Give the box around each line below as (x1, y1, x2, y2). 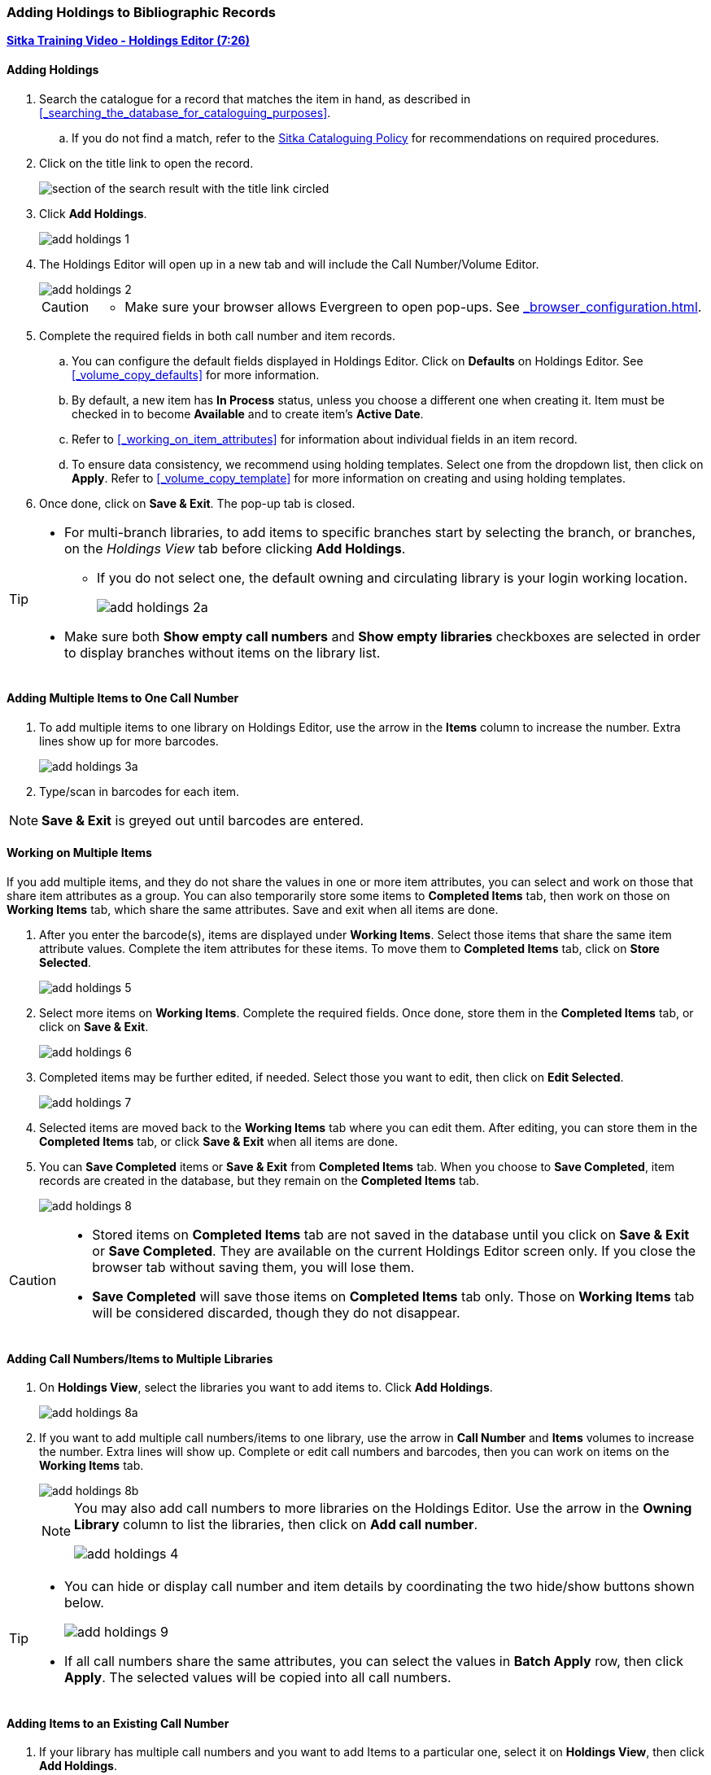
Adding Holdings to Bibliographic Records (7, 4, 276, 20)
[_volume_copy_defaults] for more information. (72, 367, 320, 382)
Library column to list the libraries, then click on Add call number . (74, 1516, 478, 1533)
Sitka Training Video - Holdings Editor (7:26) (7, 33, 250, 48)
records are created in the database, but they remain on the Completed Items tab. (39, 1174, 480, 1188)
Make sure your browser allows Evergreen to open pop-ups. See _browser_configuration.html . (124, 298, 702, 315)
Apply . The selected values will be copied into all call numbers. (64, 1669, 451, 1686)
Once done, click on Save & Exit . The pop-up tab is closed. (39, 496, 355, 510)
